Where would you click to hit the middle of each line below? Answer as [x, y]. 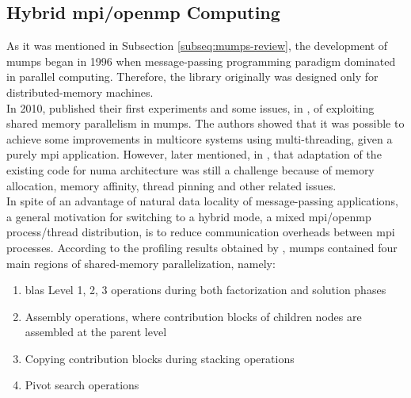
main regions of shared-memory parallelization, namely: [141, 263]
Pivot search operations [82, 385]
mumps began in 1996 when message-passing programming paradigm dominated [201, 61]
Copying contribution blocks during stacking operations [160, 358]
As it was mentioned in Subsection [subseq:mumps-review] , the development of [197, 46]
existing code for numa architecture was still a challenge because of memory [190, 169]
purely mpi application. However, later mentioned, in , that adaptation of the [194, 154]
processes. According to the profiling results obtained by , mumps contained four [202, 247]
